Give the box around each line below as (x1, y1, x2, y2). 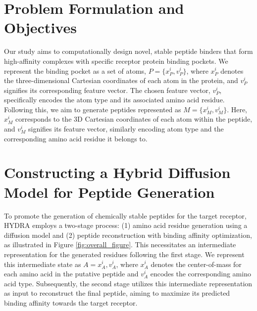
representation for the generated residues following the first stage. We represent (4, 249, 245, 259)
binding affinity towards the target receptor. (4, 297, 138, 308)
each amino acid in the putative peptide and (4, 268, 139, 279)
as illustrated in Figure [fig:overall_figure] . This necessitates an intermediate (4, 239, 236, 250)
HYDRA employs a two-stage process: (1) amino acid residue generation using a (4, 220, 248, 230)
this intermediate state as (4, 259, 81, 269)
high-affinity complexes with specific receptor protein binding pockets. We (4, 55, 228, 66)
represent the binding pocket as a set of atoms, (4, 65, 146, 76)
